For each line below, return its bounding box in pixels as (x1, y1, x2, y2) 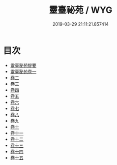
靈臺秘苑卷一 (10, 68, 36, 74)
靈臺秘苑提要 (10, 62, 36, 68)
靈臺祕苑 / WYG (49, 4, 113, 16)
